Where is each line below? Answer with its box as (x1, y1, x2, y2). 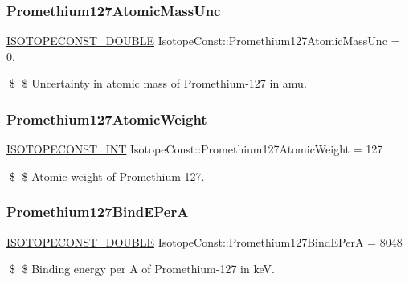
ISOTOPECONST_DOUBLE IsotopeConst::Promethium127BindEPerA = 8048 (6, 233, 403, 250)
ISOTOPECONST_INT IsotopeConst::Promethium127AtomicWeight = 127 (6, 141, 383, 157)
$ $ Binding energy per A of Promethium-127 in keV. (9, 260, 275, 277)
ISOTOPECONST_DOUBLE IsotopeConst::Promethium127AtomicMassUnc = (6, 32, 400, 49)
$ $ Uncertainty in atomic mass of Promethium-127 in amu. (9, 75, 307, 92)
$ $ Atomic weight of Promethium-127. (9, 167, 205, 184)
